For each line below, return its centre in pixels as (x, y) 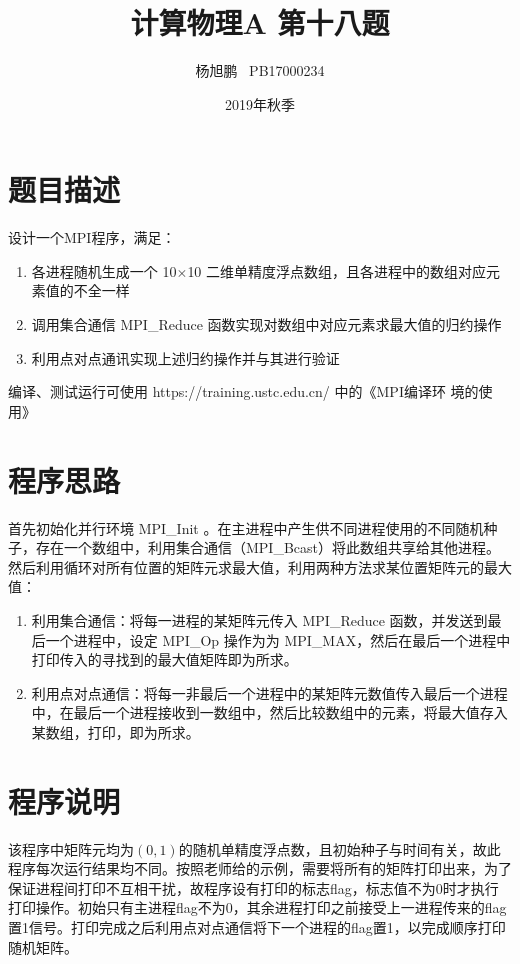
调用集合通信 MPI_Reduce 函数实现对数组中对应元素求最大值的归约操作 (266, 324)
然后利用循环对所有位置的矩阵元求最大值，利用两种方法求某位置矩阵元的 (246, 566)
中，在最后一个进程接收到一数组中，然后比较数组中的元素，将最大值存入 (269, 712)
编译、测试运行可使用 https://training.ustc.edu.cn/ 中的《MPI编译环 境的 (243, 391)
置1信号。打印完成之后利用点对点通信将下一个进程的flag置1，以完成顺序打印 (257, 926)
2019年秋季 (260, 103)
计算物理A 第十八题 (260, 22)
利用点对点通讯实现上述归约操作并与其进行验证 (185, 357)
